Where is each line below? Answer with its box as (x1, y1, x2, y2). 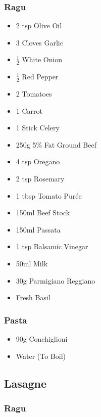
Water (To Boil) (16, 350, 66, 361)
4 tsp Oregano (16, 156, 60, 167)
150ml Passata (16, 224, 61, 235)
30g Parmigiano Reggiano (16, 275, 95, 286)
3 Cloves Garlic (16, 37, 63, 48)
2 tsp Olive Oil (16, 20, 62, 31)
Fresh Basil (16, 292, 50, 303)
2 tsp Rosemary (16, 173, 65, 184)
